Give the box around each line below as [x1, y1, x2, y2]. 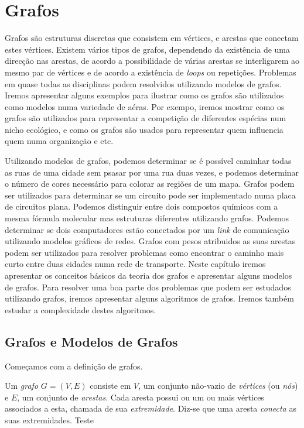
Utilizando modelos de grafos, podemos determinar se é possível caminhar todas [5, 155, 292, 167]
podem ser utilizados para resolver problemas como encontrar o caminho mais [5, 246, 284, 258]
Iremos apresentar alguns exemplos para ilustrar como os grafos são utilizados [5, 89, 284, 101]
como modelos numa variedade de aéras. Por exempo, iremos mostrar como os [5, 100, 285, 112]
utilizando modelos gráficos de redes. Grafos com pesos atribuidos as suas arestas [5, 235, 296, 247]
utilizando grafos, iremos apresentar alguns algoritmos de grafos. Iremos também [5, 292, 294, 304]
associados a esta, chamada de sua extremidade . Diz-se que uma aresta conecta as [5, 402, 296, 415]
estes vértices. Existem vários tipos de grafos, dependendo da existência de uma [5, 43, 290, 55]
